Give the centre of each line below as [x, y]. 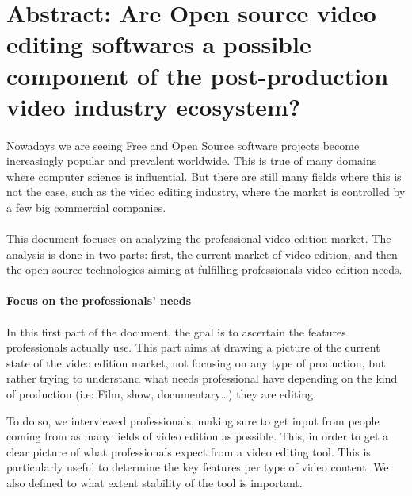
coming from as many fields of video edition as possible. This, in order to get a [198, 436]
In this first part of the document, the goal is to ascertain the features [176, 331]
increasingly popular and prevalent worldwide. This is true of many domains [192, 161]
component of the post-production [198, 75]
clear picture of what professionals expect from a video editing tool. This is [189, 451]
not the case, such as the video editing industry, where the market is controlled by [206, 192]
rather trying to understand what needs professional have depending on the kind [202, 378]
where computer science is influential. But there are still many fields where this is [204, 176]
